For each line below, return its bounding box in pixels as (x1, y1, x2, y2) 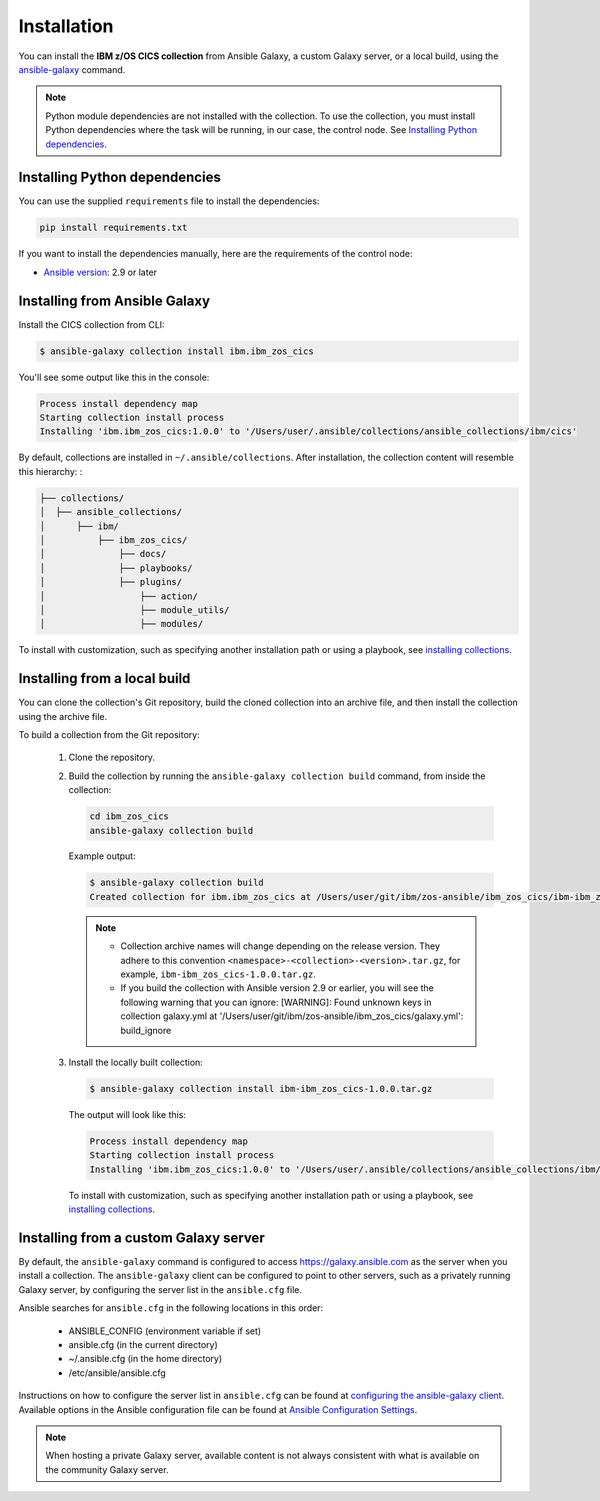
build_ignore (120, 1024, 172, 1036)
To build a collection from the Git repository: (18, 728, 200, 740)
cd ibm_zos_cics (89, 811, 170, 822)
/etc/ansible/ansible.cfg (68, 1366, 167, 1379)
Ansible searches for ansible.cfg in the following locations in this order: (18, 1302, 324, 1314)
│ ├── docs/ (39, 548, 167, 560)
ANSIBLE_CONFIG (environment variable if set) (68, 1325, 262, 1337)
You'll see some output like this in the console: (18, 371, 210, 383)
